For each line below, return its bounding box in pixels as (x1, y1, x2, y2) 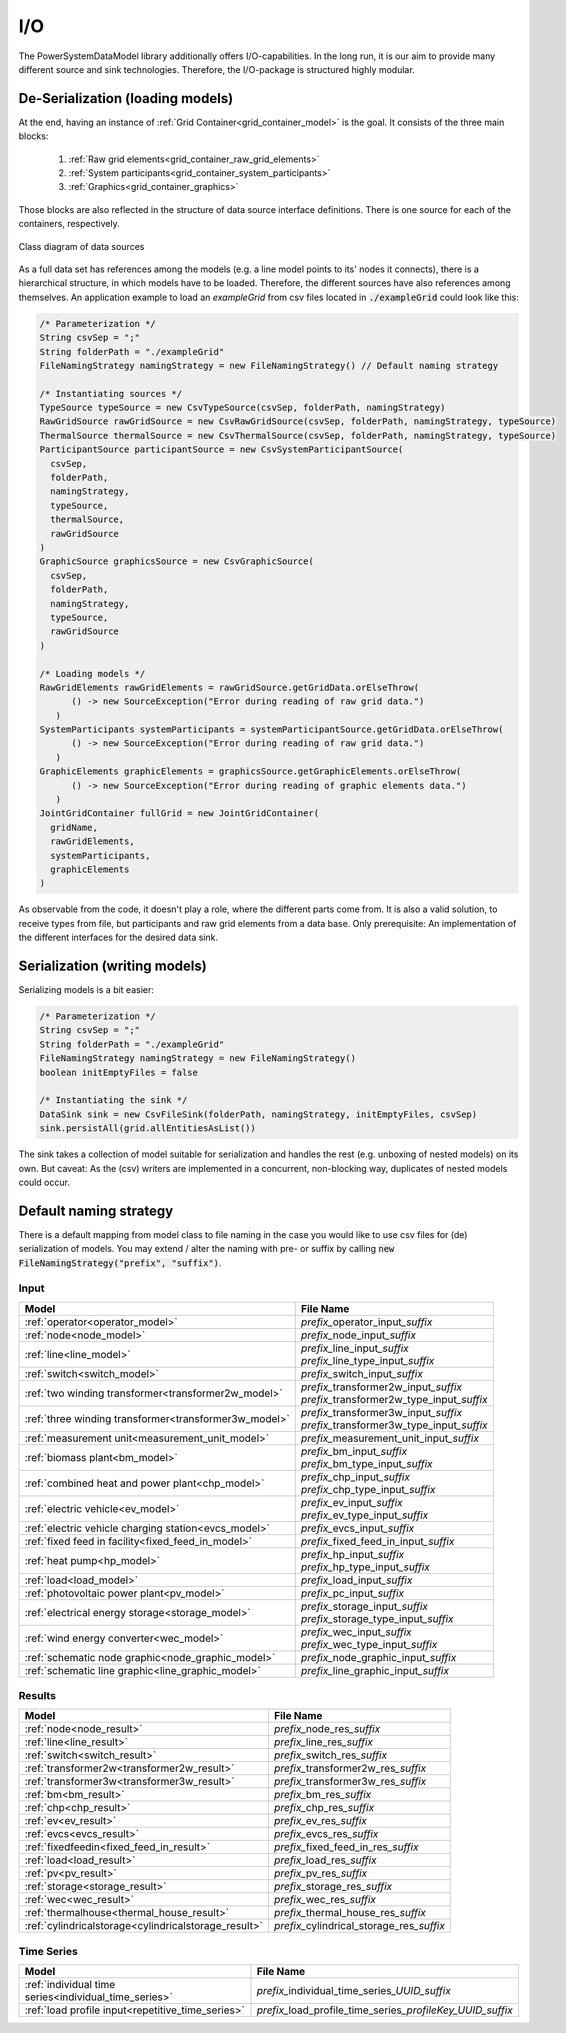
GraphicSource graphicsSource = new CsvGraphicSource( (39, 556, 314, 567)
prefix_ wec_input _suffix (300, 1625, 412, 1639)
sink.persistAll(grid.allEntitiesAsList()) (39, 1123, 257, 1134)
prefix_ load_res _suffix (273, 1853, 377, 1867)
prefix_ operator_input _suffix (300, 1315, 433, 1329)
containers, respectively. (18, 218, 120, 230)
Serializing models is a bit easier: (18, 984, 155, 996)
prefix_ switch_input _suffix (300, 1366, 424, 1380)
